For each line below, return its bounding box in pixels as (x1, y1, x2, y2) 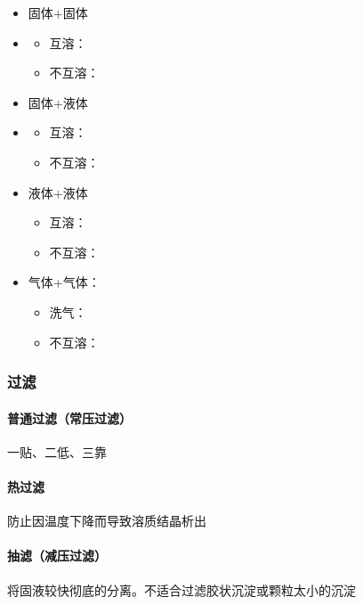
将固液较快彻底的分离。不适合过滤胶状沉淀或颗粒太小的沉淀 (7, 580, 356, 599)
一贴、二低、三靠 (7, 442, 107, 461)
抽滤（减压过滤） (7, 546, 107, 565)
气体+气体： (28, 273, 101, 291)
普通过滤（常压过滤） (7, 408, 132, 427)
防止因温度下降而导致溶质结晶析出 (7, 511, 206, 530)
